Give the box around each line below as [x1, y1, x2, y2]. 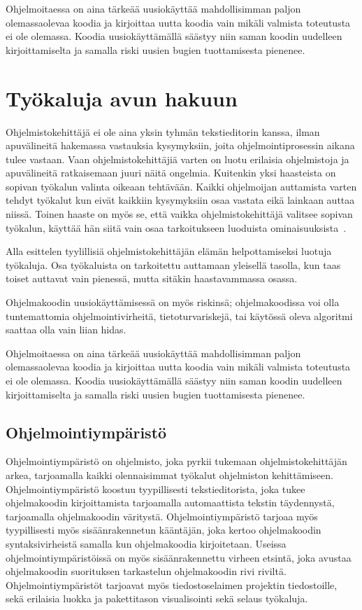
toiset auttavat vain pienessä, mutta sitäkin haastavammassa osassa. [6, 271, 298, 286]
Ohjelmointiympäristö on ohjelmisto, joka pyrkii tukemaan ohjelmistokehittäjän [6, 454, 347, 469]
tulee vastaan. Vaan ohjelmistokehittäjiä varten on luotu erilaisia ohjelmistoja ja [6, 151, 349, 166]
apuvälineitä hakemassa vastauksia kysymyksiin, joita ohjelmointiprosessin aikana [6, 138, 355, 153]
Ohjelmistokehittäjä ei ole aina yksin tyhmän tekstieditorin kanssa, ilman [6, 124, 320, 139]
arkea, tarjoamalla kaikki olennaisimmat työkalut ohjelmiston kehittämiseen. [6, 467, 333, 482]
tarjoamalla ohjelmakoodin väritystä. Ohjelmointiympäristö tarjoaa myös [6, 508, 318, 523]
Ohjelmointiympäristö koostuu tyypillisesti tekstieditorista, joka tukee [6, 481, 305, 496]
